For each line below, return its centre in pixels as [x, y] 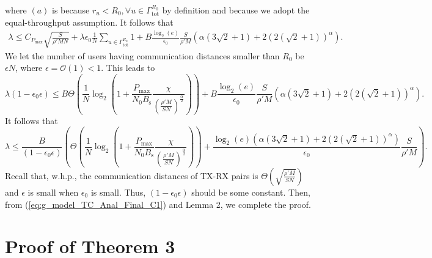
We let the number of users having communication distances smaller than [142, 55]
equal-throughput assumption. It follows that [89, 22]
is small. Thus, [118, 192]
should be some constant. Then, [251, 192]
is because [71, 10]
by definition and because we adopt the [236, 10]
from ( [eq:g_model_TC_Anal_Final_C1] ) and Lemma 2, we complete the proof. [158, 204]
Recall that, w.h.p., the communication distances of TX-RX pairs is [132, 175]
